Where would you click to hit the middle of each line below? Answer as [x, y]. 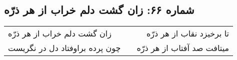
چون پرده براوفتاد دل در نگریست [64, 48]
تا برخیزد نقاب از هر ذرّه [188, 33]
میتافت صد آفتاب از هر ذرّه [183, 48]
